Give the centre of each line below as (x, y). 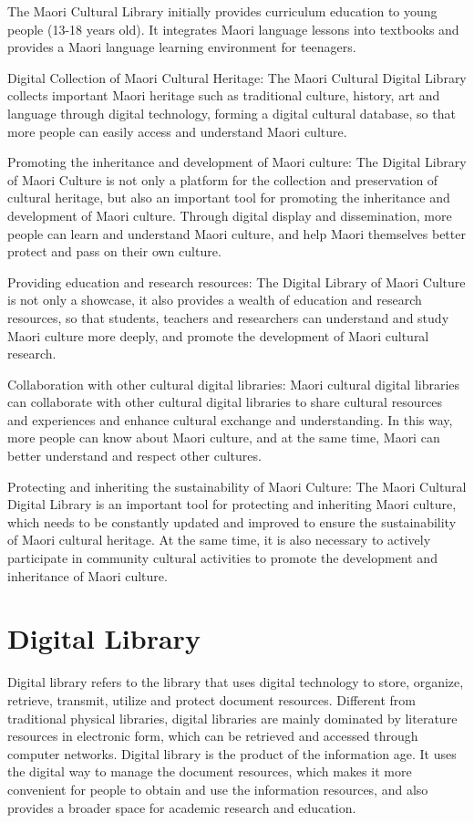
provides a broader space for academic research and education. (182, 807)
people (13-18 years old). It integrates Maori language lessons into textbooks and (233, 29)
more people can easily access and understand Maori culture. (177, 131)
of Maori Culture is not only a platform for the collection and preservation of (223, 179)
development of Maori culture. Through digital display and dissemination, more (230, 215)
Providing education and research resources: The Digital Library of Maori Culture (237, 281)
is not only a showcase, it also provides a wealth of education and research (215, 300)
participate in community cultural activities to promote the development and (222, 558)
